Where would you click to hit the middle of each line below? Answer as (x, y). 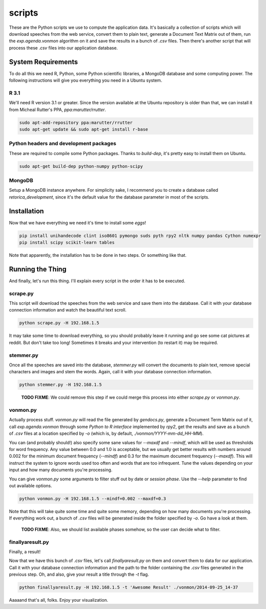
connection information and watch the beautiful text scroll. (68, 310)
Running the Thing (38, 269)
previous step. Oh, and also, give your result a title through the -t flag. (79, 574)
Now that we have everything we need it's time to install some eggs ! (78, 223)
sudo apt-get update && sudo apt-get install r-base (84, 129)
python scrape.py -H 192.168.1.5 (59, 323)
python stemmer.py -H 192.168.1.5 (61, 385)
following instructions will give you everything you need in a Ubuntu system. (86, 80)
